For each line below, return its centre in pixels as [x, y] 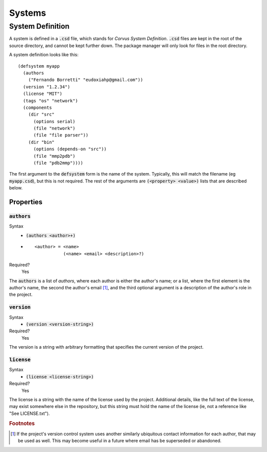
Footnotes [22, 424]
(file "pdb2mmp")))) [58, 163]
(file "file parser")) [61, 135]
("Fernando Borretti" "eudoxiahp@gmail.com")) [86, 80]
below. [16, 188]
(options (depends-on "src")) [70, 149]
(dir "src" [41, 114]
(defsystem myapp [39, 66]
